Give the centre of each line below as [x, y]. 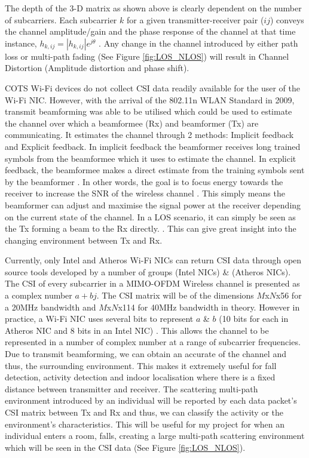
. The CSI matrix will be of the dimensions [175, 295]
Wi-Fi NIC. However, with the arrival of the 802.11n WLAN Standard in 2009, [150, 99]
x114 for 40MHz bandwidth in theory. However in [209, 307]
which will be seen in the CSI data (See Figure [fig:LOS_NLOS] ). [125, 447]
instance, [21, 43]
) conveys [287, 19]
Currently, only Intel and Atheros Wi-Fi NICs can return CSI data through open [153, 260]
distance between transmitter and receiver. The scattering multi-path [131, 388]
